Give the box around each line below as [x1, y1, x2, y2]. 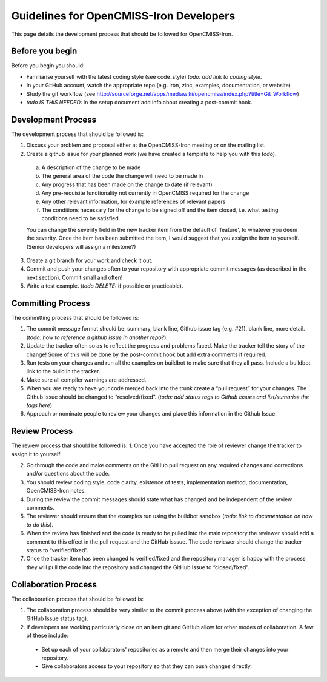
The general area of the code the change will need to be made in [41, 172, 203, 180]
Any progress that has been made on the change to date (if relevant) [41, 181, 213, 188]
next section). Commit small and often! [26, 274, 123, 281]
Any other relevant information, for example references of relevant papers [41, 198, 226, 205]
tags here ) [26, 401, 53, 409]
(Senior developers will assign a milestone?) [26, 243, 136, 250]
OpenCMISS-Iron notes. [26, 487, 86, 495]
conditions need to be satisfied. [41, 215, 121, 222]
